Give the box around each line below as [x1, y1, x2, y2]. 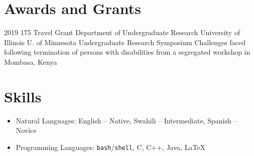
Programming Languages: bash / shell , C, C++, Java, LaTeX [16, 141, 206, 152]
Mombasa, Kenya [4, 56, 57, 67]
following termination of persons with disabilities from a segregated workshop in [4, 47, 250, 57]
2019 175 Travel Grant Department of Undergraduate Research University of [4, 27, 240, 38]
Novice [16, 125, 37, 135]
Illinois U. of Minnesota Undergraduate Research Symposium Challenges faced [4, 37, 246, 47]
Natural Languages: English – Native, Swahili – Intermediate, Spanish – [16, 115, 237, 125]
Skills [4, 86, 42, 106]
